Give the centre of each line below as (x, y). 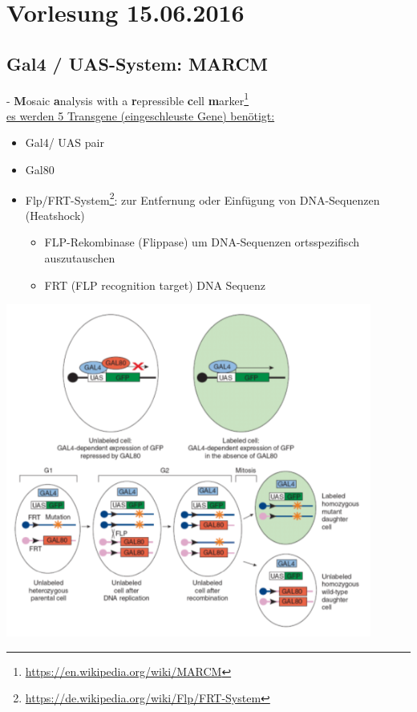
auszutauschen (80, 258)
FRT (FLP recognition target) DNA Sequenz (155, 285)
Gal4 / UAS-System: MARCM (137, 63)
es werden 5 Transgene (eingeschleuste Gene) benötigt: (141, 115)
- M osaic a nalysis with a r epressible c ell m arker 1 (128, 99)
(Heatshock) (55, 215)
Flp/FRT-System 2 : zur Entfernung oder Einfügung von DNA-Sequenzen (202, 198)
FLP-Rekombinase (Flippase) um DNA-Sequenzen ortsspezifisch (202, 242)
